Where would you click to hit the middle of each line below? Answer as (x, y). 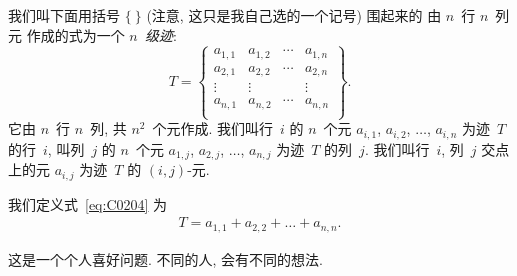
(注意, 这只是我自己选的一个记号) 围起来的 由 (294, 15)
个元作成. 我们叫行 (213, 128)
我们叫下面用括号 (64, 15)
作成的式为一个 (75, 34)
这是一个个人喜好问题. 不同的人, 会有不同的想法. (165, 258)
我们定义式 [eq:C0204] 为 (88, 203)
